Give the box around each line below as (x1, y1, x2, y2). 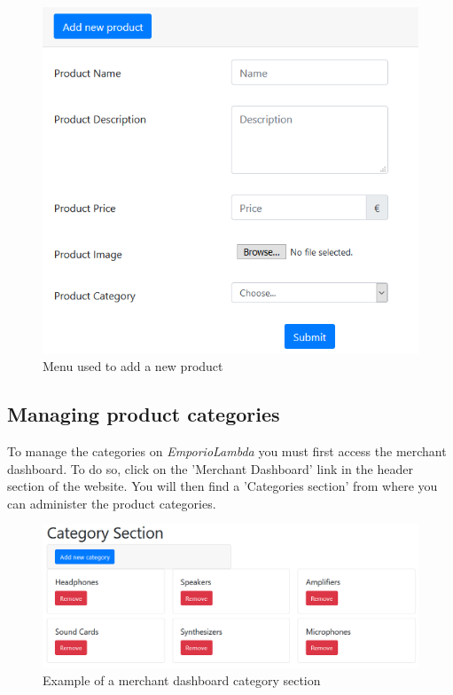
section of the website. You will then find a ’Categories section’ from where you (7, 477, 438, 495)
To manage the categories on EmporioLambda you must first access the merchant (7, 442, 447, 461)
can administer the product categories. (7, 494, 216, 512)
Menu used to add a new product (43, 357, 223, 375)
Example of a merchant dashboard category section (43, 671, 321, 690)
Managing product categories (7, 400, 280, 428)
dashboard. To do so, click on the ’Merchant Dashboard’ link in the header (7, 459, 413, 478)
